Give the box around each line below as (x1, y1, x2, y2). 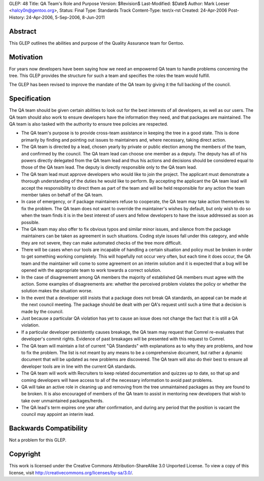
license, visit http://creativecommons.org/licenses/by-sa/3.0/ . (9, 470, 133, 476)
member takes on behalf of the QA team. (21, 192, 104, 198)
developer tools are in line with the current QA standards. (21, 363, 136, 369)
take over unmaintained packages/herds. (21, 398, 104, 404)
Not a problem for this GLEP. (9, 437, 66, 443)
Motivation (9, 53, 43, 61)
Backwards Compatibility (9, 424, 88, 432)
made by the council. (21, 308, 64, 314)
